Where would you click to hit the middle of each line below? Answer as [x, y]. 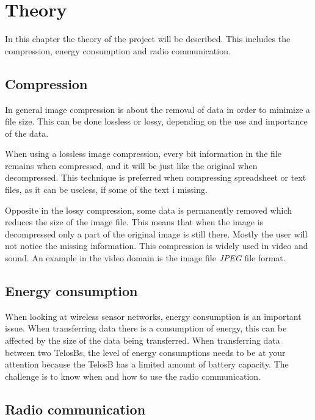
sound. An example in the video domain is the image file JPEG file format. [145, 258]
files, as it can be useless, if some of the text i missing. [106, 190]
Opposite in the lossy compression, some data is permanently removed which [149, 210]
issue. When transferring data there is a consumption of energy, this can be [146, 328]
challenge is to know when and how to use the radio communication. [133, 376]
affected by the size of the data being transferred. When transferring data [143, 340]
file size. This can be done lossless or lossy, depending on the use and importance [156, 121]
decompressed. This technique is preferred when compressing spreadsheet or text [156, 177]
